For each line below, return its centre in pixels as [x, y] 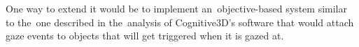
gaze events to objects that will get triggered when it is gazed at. [145, 36]
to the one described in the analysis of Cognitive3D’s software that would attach [180, 22]
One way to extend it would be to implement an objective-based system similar [176, 8]
